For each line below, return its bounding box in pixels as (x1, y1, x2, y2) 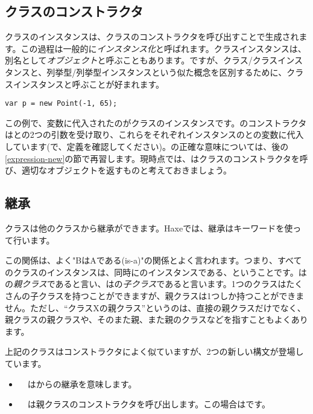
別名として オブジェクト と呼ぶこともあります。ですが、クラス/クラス (5, 54, 278, 66)
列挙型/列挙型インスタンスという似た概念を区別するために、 (46, 65, 287, 78)
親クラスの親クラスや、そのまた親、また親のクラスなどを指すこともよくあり (5, 313, 308, 326)
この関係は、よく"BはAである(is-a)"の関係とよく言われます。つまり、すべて (5, 254, 302, 267)
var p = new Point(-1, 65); (5, 99, 118, 108)
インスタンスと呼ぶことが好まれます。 (13, 77, 165, 90)
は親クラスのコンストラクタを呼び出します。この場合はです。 (27, 398, 270, 410)
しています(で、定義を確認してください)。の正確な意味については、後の (5, 140, 289, 153)
